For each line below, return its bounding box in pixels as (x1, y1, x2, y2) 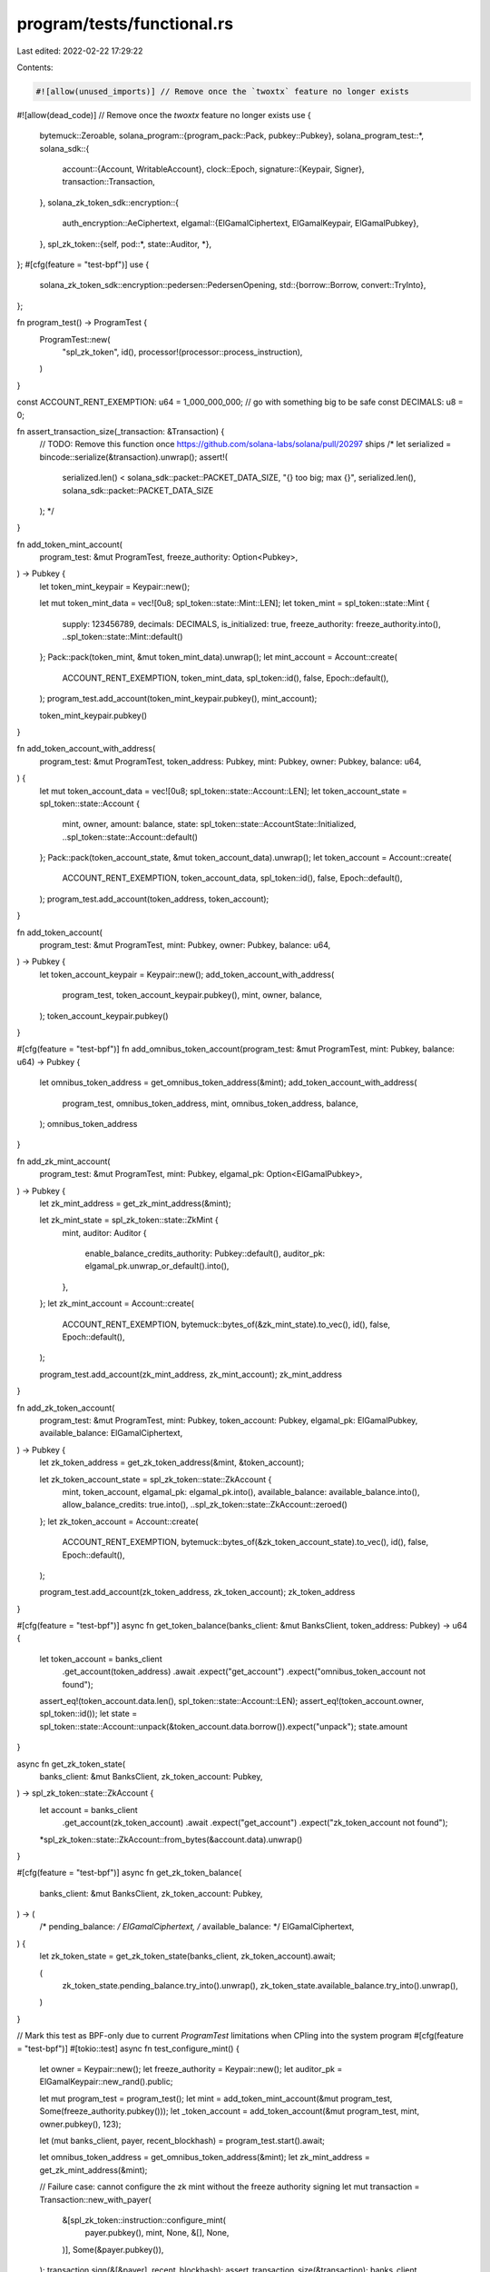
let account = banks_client (39, 1804, 138, 1815)
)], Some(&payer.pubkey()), (62, 2244, 164, 2255)
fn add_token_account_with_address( (16, 743, 156, 754)
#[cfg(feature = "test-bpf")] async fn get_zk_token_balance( (16, 1868, 242, 1878)
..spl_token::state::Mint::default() (62, 632, 183, 643)
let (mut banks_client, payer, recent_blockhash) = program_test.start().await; (39, 2135, 326, 2146)
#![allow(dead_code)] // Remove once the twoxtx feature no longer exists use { (16, 109, 312, 120)
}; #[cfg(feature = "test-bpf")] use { (16, 259, 150, 270)
